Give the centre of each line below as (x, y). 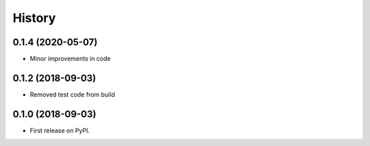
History (34, 18)
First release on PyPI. (60, 130)
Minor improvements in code (70, 59)
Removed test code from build (73, 94)
